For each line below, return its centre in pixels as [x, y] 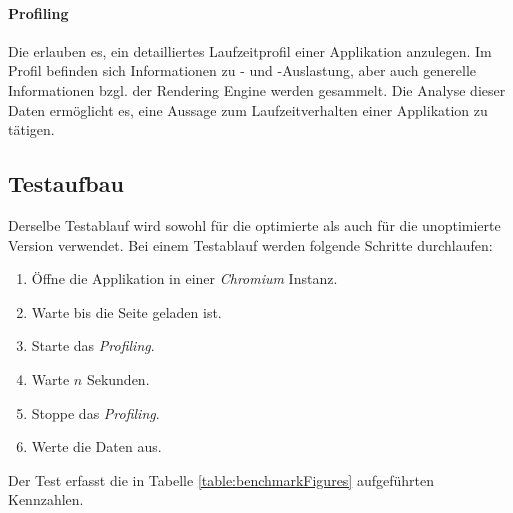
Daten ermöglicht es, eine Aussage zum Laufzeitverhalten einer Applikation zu [248, 109]
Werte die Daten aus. [96, 446]
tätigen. [31, 129]
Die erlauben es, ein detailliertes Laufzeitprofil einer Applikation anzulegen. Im [250, 50]
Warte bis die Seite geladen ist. [126, 311]
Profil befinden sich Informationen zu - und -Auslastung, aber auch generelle [242, 70]
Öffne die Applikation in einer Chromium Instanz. [184, 278]
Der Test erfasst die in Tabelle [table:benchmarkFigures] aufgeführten [221, 479]
